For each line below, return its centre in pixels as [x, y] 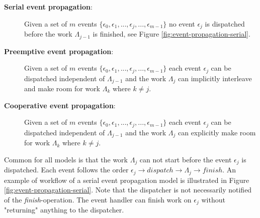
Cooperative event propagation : [60, 105]
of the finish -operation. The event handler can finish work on [98, 199]
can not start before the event [186, 159]
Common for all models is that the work [66, 159]
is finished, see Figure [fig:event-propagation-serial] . [171, 34]
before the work [48, 34]
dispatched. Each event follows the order [66, 170]
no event [182, 23]
